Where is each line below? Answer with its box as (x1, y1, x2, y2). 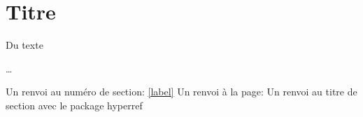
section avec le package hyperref (6, 97, 143, 112)
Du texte (6, 38, 43, 52)
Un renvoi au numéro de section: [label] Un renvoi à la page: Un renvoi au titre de (6, 84, 357, 99)
